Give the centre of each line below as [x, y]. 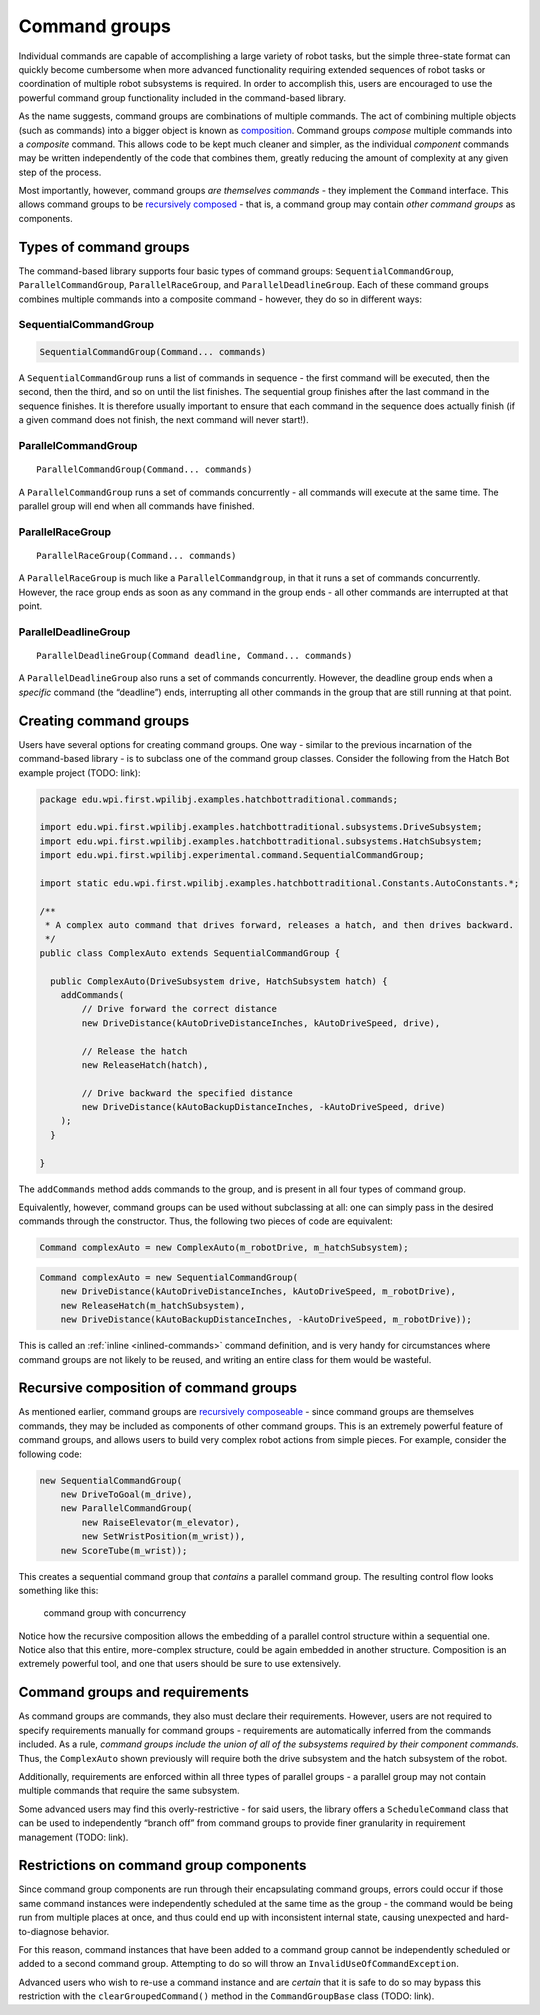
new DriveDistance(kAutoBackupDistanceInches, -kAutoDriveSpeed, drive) [263, 1107]
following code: [50, 1454]
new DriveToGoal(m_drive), [127, 1494]
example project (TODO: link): [79, 772]
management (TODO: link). [73, 1837]
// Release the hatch [134, 1051]
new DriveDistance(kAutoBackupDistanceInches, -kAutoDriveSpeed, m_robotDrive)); [266, 1319]
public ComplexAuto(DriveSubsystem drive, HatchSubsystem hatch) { [219, 981]
